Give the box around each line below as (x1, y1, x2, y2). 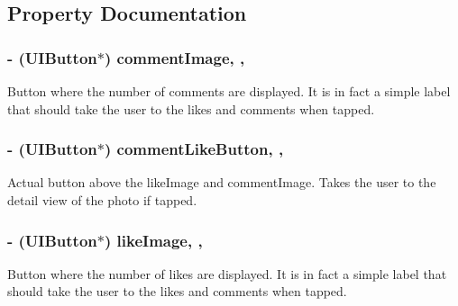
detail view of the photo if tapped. (7, 191, 197, 209)
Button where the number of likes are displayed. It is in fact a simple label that (7, 264, 447, 283)
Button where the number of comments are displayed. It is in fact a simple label (7, 82, 451, 100)
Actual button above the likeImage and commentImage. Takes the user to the (7, 173, 436, 192)
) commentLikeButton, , (104, 138, 284, 160)
